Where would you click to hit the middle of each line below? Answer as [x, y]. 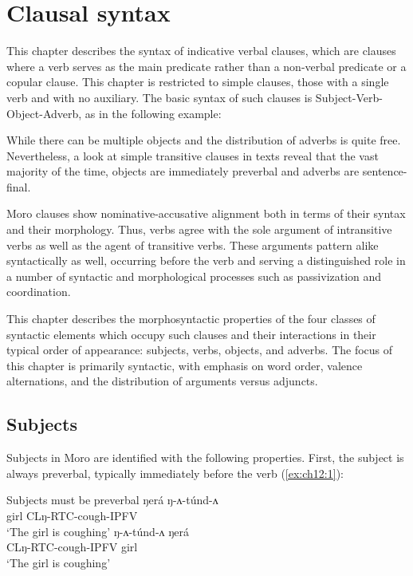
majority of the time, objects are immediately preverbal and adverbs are [183, 171]
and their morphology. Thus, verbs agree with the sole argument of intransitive [199, 229]
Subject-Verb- [349, 97]
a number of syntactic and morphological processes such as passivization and [194, 276]
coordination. [39, 292]
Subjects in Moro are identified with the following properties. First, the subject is [205, 458]
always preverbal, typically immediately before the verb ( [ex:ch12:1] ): [175, 473]
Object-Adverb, [44, 113]
